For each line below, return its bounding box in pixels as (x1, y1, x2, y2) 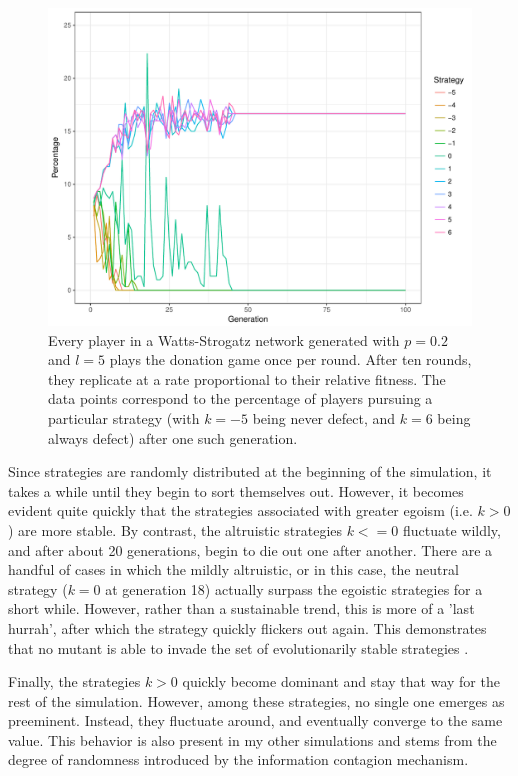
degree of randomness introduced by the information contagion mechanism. (8, 749, 469, 770)
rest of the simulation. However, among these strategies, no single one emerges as (8, 690, 505, 711)
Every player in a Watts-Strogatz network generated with (48, 329, 400, 350)
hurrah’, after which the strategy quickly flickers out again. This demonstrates (8, 617, 487, 638)
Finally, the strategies (8, 671, 141, 692)
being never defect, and (252, 407, 396, 428)
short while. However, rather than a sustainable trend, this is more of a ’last (8, 598, 475, 619)
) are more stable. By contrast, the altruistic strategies (8, 519, 343, 540)
